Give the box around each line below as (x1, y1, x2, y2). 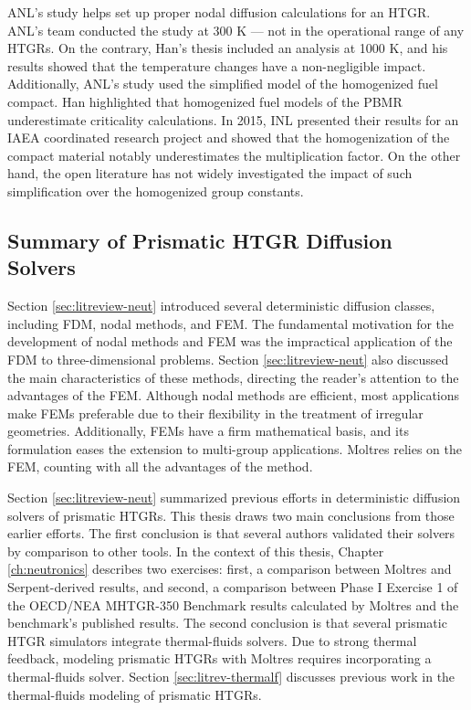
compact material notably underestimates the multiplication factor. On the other (7, 145, 461, 164)
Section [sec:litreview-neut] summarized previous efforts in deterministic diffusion (7, 488, 461, 507)
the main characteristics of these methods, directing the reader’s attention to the (7, 367, 459, 387)
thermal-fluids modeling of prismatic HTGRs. (7, 684, 262, 704)
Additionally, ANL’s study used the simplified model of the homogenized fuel (7, 74, 438, 93)
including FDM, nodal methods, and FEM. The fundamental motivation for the (7, 313, 455, 333)
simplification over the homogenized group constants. (7, 181, 304, 200)
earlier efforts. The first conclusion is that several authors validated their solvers (7, 524, 455, 543)
